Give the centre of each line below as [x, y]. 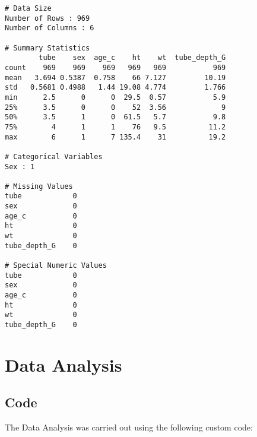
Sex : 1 [20, 167]
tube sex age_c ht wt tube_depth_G [132, 58]
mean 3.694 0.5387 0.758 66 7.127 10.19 [115, 77]
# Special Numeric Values [56, 266]
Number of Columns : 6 [50, 28]
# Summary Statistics [47, 48]
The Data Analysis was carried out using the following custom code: [129, 427]
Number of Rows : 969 [47, 18]
